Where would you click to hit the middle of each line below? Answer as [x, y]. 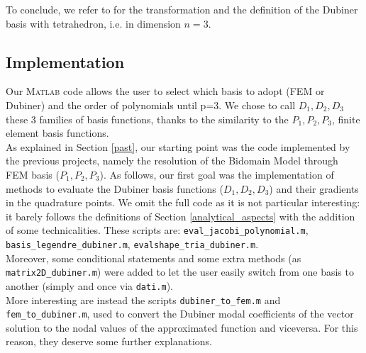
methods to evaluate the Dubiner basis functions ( [115, 188]
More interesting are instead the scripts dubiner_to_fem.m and [143, 299]
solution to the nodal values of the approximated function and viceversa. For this [182, 327]
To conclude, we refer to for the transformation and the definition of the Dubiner [182, 9]
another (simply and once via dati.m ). [89, 285]
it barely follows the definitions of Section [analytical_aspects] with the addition [181, 216]
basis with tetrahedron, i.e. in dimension [93, 23]
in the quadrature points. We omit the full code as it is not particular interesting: [183, 202]
